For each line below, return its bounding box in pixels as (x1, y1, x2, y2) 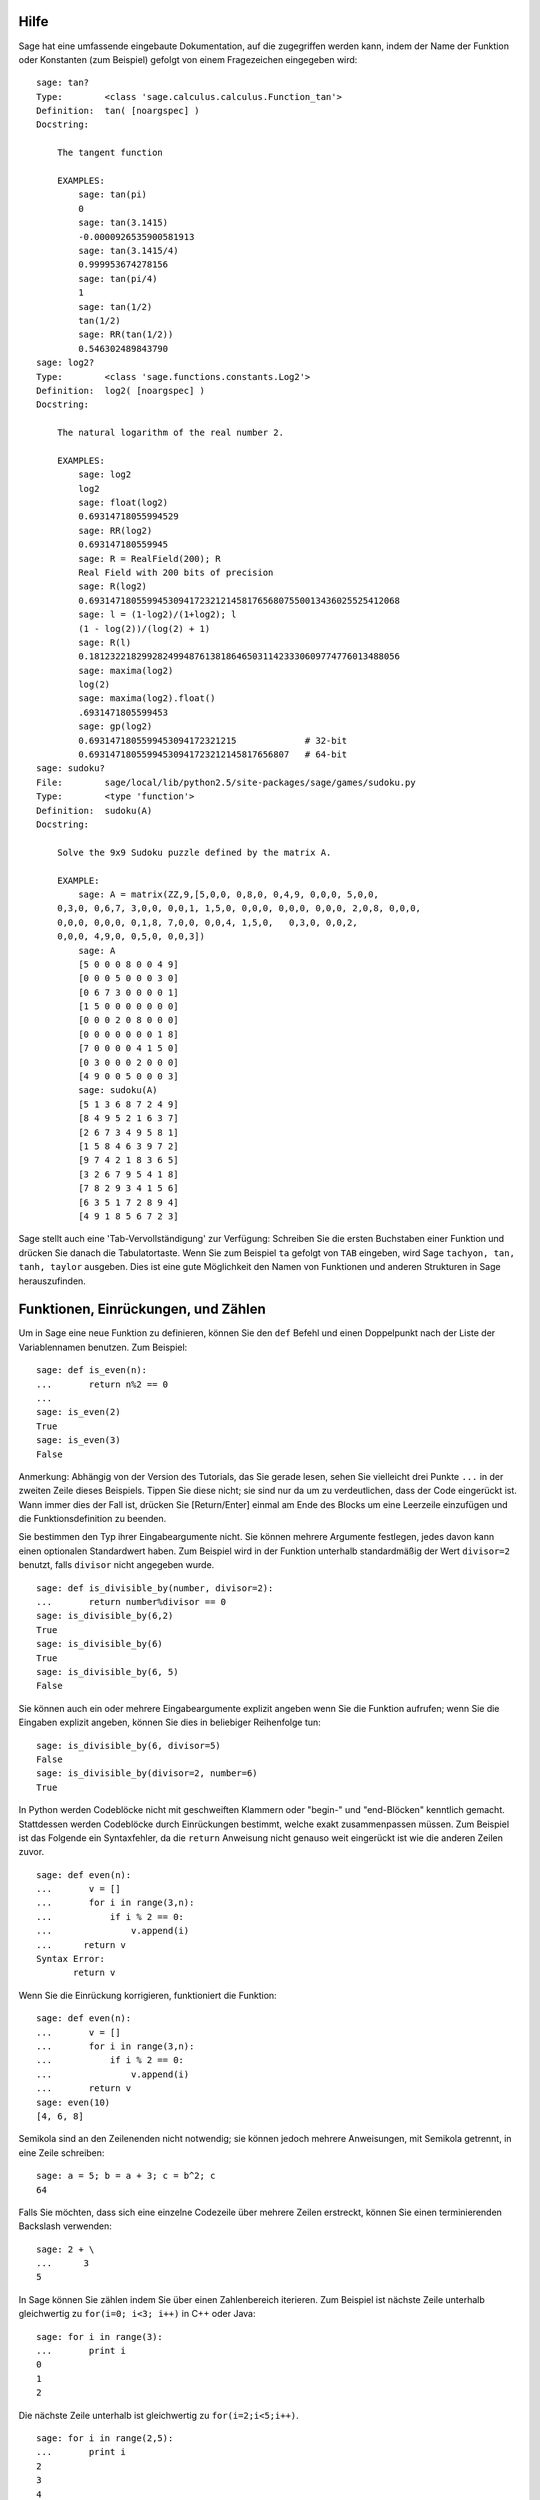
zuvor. (18, 1846, 45, 1858)
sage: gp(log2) (78, 721, 153, 732)
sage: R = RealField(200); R (78, 553, 222, 564)
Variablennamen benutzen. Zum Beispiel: (18, 1341, 188, 1353)
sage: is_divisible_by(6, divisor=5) (36, 1740, 222, 1751)
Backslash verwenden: (18, 2220, 112, 2232)
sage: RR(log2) (78, 525, 153, 536)
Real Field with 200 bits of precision (78, 566, 274, 578)
